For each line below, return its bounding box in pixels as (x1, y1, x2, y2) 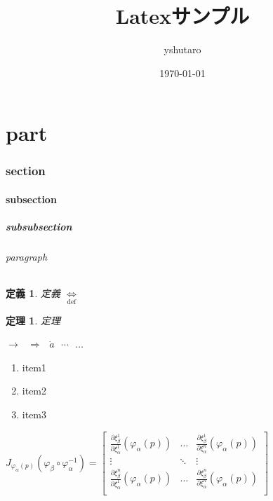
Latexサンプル (115, 1, 250, 30)
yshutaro (164, 42, 201, 57)
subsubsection (6, 219, 72, 234)
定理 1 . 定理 (6, 313, 60, 327)
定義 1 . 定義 (6, 286, 60, 301)
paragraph (6, 249, 48, 264)
